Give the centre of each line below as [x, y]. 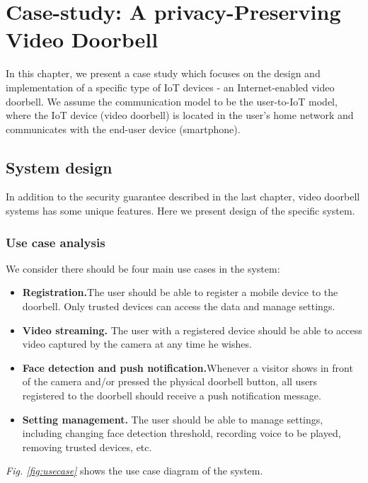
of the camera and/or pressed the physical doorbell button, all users [170, 381]
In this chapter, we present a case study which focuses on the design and [163, 73]
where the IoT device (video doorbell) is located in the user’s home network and [180, 115]
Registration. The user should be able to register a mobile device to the [180, 292]
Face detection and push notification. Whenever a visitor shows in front [188, 367]
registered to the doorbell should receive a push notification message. [172, 396]
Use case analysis [56, 242]
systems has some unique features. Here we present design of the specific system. [180, 211]
